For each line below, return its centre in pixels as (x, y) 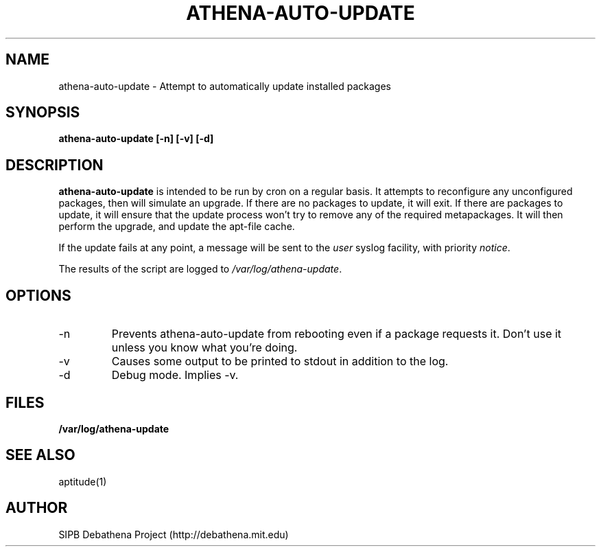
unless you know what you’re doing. (204, 348)
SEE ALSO (40, 455)
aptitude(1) (83, 481)
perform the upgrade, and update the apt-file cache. (177, 227)
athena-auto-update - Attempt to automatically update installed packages (225, 86)
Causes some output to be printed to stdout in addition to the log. (280, 361)
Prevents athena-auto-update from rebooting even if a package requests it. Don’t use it (337, 334)
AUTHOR (37, 508)
